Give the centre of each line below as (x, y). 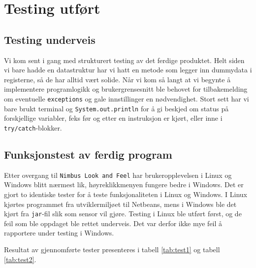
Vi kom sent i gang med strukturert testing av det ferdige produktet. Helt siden (124, 60)
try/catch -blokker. (33, 127)
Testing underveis (50, 39)
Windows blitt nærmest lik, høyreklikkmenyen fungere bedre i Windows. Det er (124, 184)
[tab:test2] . (20, 259)
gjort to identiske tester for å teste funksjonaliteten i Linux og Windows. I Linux (126, 194)
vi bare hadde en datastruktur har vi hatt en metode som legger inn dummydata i (128, 70)
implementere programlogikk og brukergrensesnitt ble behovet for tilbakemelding (126, 89)
